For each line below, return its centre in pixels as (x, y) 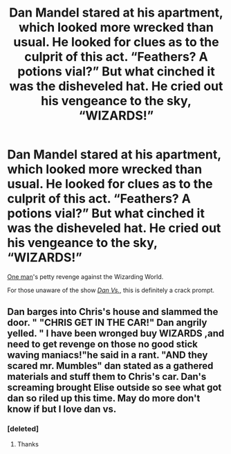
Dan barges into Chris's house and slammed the (113, 312)
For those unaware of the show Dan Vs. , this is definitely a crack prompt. (111, 290)
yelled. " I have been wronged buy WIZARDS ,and (116, 334)
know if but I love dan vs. (62, 409)
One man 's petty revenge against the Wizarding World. (85, 276)
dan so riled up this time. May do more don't (104, 398)
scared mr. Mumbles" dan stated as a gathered (110, 366)
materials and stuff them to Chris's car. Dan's (107, 377)
